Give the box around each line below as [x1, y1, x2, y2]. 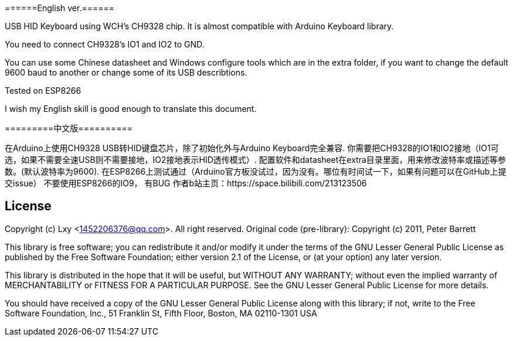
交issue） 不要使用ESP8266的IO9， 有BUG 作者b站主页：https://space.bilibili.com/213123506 [5, 178, 367, 188]
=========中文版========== [5, 123, 133, 133]
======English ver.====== [5, 3, 114, 13]
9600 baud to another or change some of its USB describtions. [5, 67, 247, 77]
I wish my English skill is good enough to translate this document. [5, 104, 257, 114]
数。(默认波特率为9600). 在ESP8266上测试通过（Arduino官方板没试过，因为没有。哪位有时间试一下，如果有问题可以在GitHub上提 [5, 166, 507, 176]
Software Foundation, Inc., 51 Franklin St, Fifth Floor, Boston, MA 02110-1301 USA [5, 308, 317, 318]
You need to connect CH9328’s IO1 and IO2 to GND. [5, 39, 205, 49]
